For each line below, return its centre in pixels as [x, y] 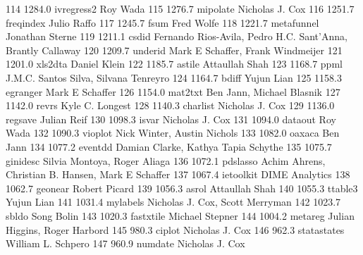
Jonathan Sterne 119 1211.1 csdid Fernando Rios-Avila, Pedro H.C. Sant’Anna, [177, 36]
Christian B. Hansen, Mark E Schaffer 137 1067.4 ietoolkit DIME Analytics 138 [178, 174]
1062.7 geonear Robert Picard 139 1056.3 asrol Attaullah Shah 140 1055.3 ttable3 [182, 188]
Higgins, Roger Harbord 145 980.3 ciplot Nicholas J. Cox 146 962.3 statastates [175, 229]
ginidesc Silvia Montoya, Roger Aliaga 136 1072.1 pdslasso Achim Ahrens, [166, 160]
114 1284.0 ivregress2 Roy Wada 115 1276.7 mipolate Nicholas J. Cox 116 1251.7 [180, 8]
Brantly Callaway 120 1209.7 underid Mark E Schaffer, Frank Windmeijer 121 [174, 50]
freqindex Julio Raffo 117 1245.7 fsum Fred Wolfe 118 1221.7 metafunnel [162, 22]
